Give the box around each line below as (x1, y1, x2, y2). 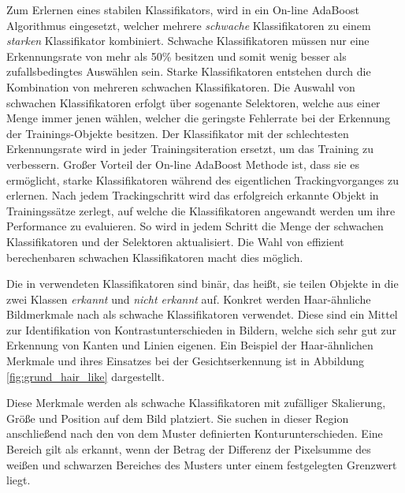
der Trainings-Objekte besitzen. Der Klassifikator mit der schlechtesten (6, 125, 349, 141)
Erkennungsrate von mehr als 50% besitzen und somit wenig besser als (6, 47, 347, 64)
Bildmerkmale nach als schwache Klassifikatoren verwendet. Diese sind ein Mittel (6, 306, 398, 323)
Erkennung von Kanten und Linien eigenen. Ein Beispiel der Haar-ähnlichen (6, 337, 373, 353)
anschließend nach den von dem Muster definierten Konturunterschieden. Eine (6, 425, 383, 442)
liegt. (6, 472, 31, 488)
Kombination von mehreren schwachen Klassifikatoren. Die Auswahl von (6, 78, 355, 95)
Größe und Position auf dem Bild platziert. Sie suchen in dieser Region (6, 409, 349, 426)
